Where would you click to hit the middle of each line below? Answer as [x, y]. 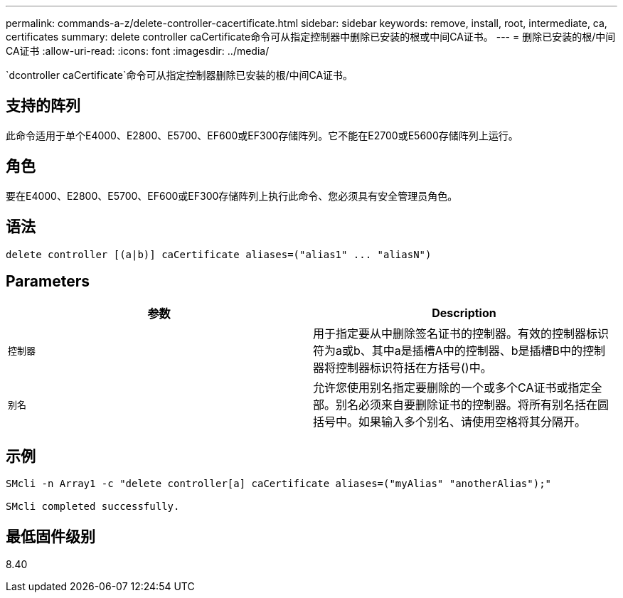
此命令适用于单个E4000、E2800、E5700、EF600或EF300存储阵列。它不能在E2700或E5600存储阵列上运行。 [262, 135]
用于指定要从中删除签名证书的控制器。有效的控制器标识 [461, 334]
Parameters [48, 281]
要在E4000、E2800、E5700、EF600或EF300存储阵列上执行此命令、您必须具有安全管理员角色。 [232, 196]
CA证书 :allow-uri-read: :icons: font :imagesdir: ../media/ [138, 51]
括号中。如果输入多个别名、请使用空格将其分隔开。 [450, 422]
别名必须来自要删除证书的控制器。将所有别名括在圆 [473, 405]
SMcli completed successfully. [93, 507]
